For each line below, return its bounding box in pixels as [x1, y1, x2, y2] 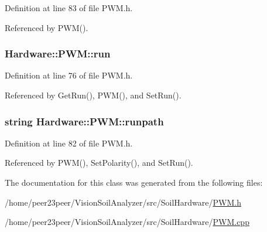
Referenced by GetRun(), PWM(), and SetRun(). [5, 89, 182, 101]
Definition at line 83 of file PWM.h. [5, 2, 133, 13]
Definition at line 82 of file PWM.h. [5, 137, 133, 149]
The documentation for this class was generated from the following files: [5, 176, 263, 188]
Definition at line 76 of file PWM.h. [5, 69, 133, 81]
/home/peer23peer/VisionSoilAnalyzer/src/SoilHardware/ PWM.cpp [5, 216, 249, 228]
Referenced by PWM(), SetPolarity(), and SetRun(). [5, 156, 193, 169]
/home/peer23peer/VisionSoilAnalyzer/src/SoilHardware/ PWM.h [5, 196, 241, 208]
